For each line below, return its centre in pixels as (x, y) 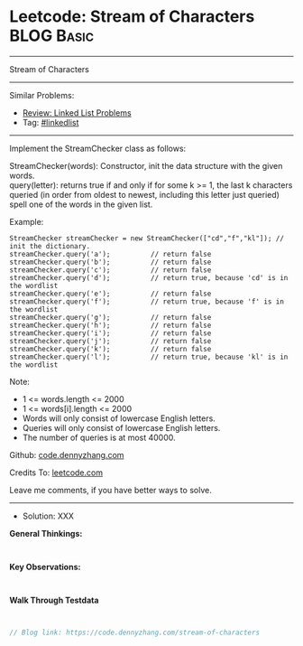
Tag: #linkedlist (50, 122)
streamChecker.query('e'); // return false (110, 294)
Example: (27, 221)
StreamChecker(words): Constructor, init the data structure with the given (146, 165)
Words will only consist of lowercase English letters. (119, 418)
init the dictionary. (50, 246)
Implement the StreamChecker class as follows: (98, 148)
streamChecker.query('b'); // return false (110, 262)
